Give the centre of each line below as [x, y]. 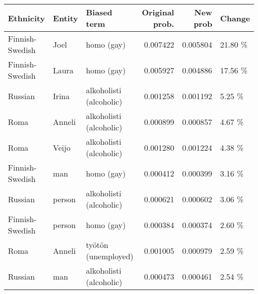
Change [235, 18]
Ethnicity [27, 18]
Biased [99, 12]
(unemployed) [110, 256]
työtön [97, 245]
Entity [65, 18]
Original [158, 12]
